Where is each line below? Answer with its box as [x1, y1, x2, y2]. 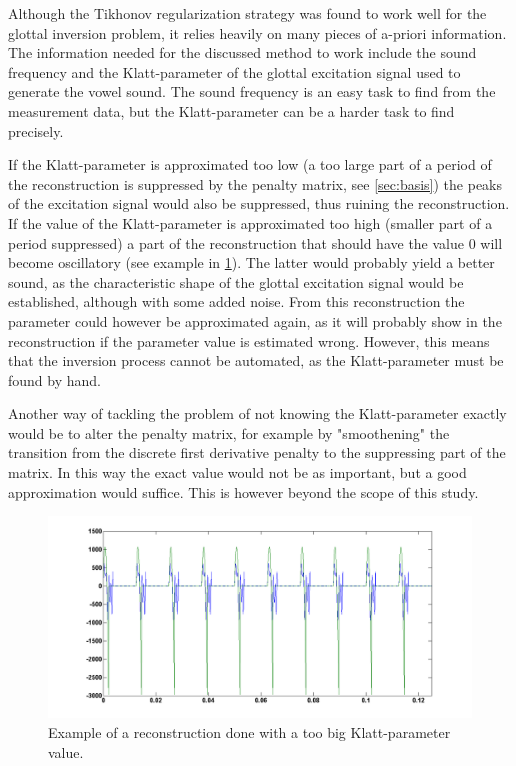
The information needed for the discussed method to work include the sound [8, 42, 477, 63]
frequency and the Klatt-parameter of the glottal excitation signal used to [8, 61, 461, 82]
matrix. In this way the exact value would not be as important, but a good [8, 462, 467, 483]
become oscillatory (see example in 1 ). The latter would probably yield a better [8, 252, 495, 273]
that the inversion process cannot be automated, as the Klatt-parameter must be [8, 350, 504, 371]
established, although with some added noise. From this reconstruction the [8, 291, 465, 312]
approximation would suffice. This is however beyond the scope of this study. [8, 481, 479, 502]
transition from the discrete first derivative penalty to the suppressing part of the [8, 442, 506, 463]
